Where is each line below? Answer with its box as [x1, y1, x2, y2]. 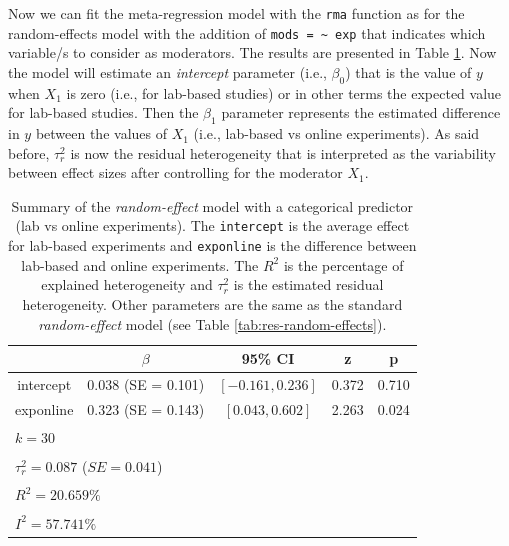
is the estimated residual [233, 274, 384, 295]
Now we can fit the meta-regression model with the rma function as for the [8, 3, 465, 23]
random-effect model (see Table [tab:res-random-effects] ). [38, 313, 387, 334]
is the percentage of [283, 254, 404, 275]
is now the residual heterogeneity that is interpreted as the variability [70, 142, 496, 163]
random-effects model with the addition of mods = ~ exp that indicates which [8, 22, 486, 43]
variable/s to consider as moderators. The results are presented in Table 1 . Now [8, 42, 497, 63]
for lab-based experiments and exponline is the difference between [8, 235, 417, 256]
